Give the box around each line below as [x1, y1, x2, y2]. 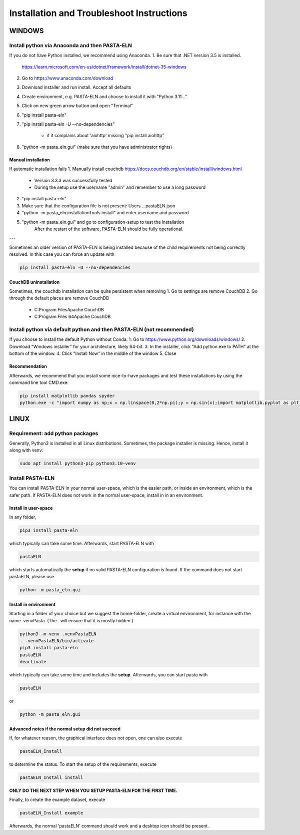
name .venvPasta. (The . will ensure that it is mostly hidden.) [9, 617, 133, 623]
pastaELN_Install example [19, 810, 83, 816]
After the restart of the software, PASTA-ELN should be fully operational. [34, 226, 183, 232]
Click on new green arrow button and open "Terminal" [21, 103, 133, 109]
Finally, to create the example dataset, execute [9, 796, 105, 803]
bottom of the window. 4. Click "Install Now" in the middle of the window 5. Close [9, 350, 177, 356]
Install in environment [9, 601, 56, 607]
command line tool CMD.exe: [9, 379, 69, 385]
